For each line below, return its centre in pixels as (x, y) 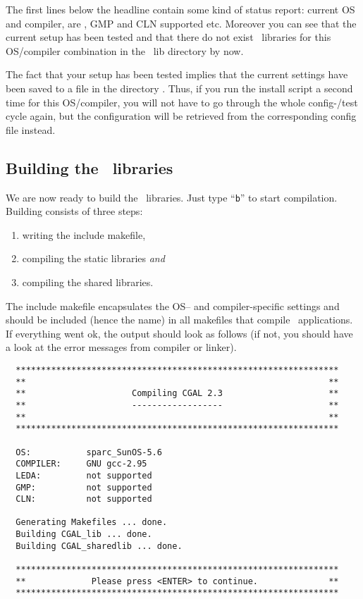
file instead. (31, 129)
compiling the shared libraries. (88, 282)
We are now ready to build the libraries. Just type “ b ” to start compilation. (172, 197)
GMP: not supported (84, 487)
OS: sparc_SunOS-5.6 (89, 452)
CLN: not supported (84, 499)
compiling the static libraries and (93, 258)
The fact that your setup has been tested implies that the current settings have (177, 74)
